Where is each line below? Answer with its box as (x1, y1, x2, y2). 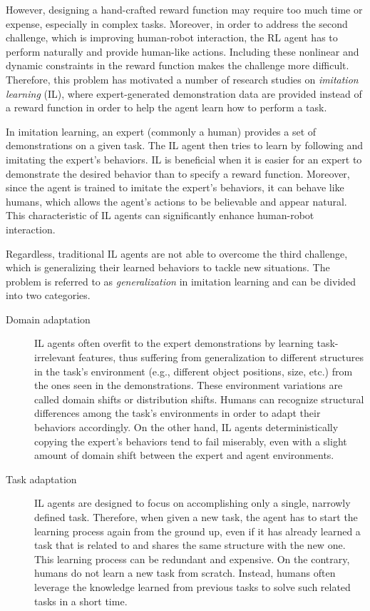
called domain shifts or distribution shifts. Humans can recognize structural (34, 391, 364, 406)
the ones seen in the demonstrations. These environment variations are (34, 378, 343, 393)
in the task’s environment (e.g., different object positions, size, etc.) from (34, 363, 353, 378)
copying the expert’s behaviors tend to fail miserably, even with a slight (34, 433, 347, 448)
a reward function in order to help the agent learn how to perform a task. (6, 100, 327, 115)
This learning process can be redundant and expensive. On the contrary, (34, 551, 350, 566)
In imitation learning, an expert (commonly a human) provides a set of (6, 123, 317, 138)
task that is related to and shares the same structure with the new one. (34, 537, 346, 552)
